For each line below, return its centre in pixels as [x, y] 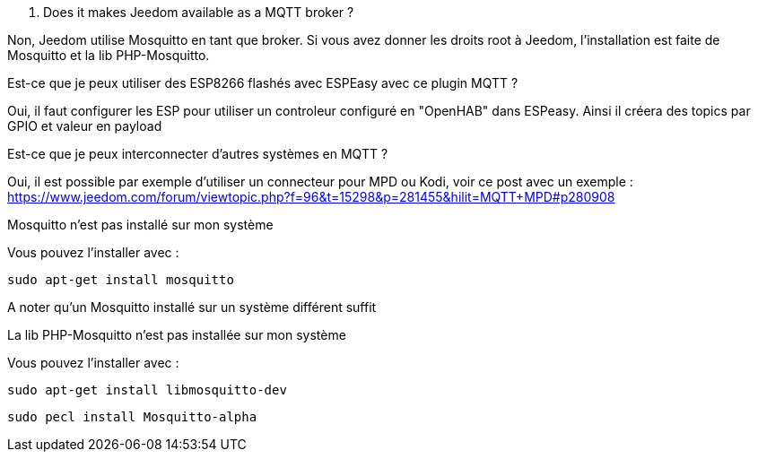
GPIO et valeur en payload [85, 126]
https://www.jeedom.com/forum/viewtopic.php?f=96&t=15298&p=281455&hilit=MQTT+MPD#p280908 [311, 197]
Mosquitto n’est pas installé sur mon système [140, 225]
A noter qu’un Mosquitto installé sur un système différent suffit [192, 307]
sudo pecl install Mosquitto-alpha [132, 417]
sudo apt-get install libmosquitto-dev [147, 390]
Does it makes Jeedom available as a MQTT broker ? [199, 12]
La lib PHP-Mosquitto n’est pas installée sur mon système [177, 335]
